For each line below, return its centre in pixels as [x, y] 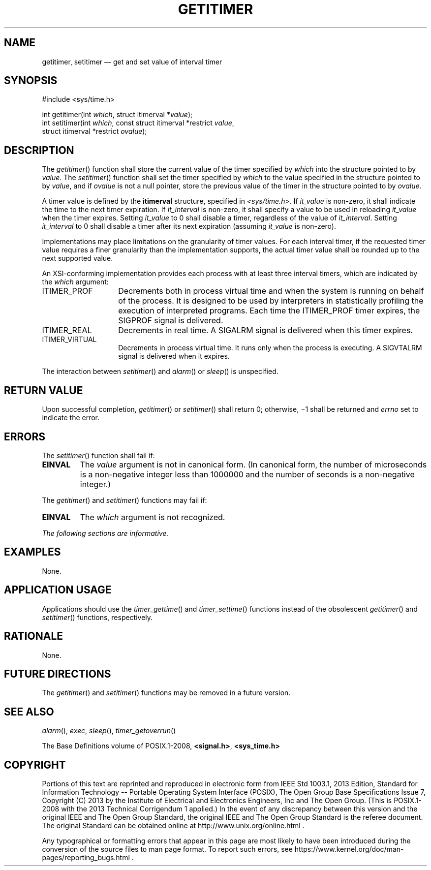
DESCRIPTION [39, 150]
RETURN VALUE [44, 390]
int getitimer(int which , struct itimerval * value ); [117, 115]
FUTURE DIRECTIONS [58, 674]
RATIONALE [34, 636]
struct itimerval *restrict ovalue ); [94, 131]
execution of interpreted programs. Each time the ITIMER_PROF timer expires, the [269, 311]
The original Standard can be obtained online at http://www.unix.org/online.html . [173, 826]
